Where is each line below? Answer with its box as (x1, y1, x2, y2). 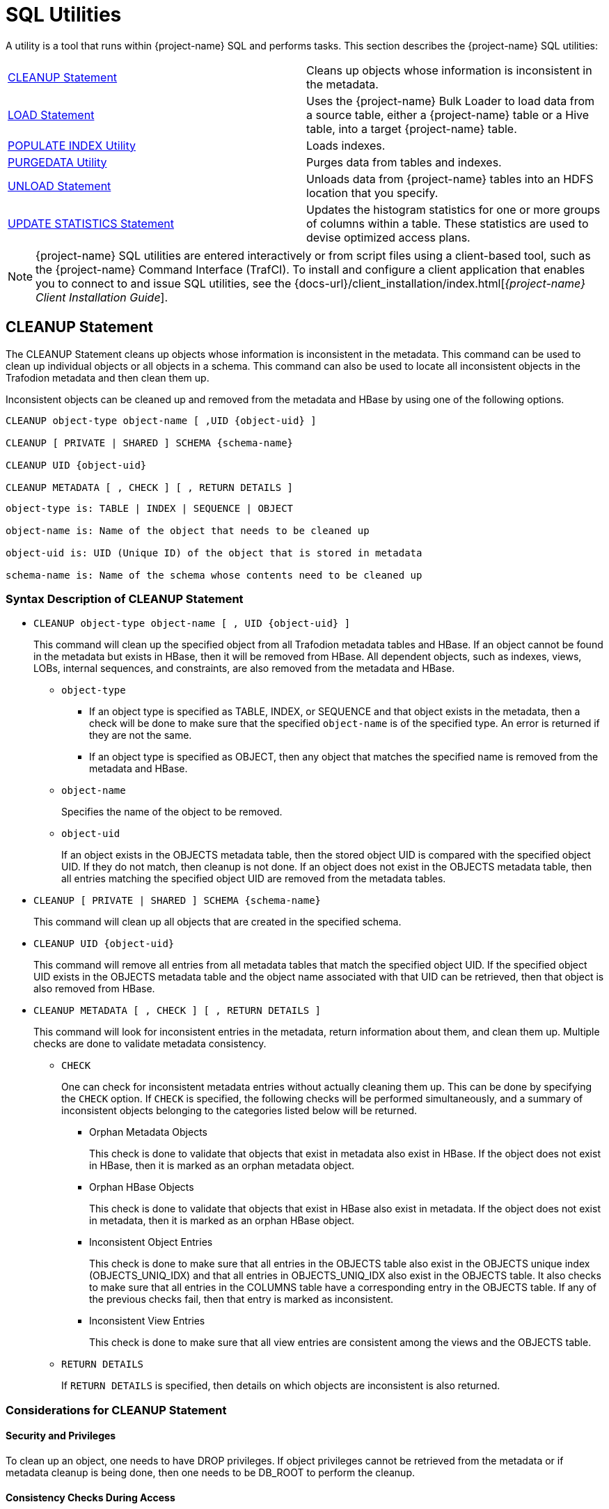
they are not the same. (89, 729, 192, 742)
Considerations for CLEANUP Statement (6, 1402, 227, 1417)
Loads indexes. (306, 138, 386, 153)
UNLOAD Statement (8, 178, 111, 193)
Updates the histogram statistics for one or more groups (306, 202, 601, 217)
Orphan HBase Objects (89, 1181, 194, 1194)
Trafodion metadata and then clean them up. (6, 371, 209, 384)
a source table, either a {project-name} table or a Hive (306, 107, 590, 122)
